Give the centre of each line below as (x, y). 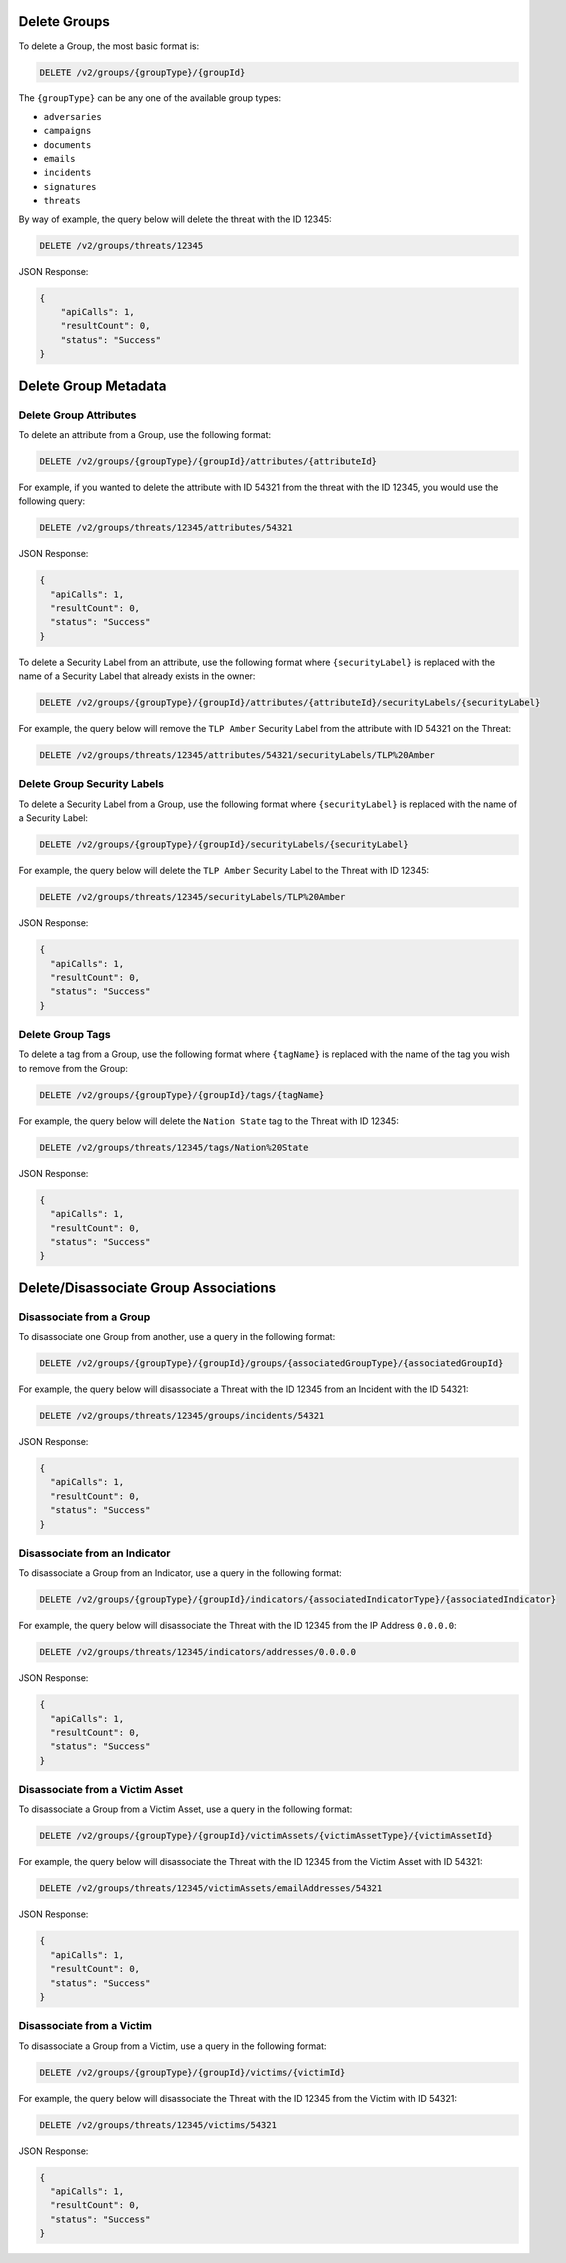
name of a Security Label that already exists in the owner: (137, 676)
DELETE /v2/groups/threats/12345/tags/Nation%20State (174, 1147)
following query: (52, 501)
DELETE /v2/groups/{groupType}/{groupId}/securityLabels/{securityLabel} (224, 844)
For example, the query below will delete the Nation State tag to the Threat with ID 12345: (208, 1121)
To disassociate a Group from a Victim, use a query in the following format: (172, 2046)
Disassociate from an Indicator (94, 1553)
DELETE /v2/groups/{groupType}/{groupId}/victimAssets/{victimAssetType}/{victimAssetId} (266, 1836)
